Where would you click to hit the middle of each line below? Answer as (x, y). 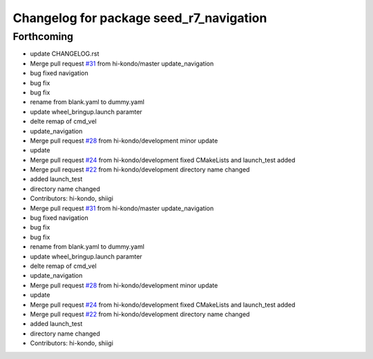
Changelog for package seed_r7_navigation (140, 18)
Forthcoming (43, 37)
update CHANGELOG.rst (65, 54)
